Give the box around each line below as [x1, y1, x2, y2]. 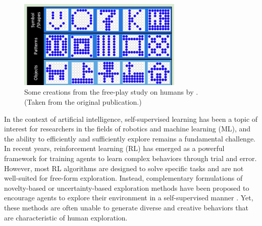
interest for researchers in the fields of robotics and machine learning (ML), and [4, 123, 251, 134]
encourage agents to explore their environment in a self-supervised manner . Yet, [4, 192, 253, 203]
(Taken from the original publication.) [24, 97, 142, 107]
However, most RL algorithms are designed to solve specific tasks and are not [4, 163, 244, 173]
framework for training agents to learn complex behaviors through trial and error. [4, 153, 257, 164]
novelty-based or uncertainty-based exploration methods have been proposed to [4, 182, 249, 193]
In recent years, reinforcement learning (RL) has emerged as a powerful [4, 143, 225, 154]
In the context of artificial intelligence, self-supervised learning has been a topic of [4, 113, 258, 124]
